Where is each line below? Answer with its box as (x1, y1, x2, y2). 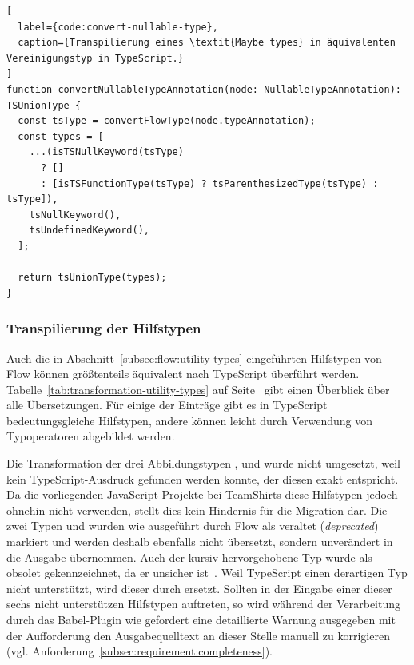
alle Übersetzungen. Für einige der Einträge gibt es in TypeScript (6, 396, 328, 413)
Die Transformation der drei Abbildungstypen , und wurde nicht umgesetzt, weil (6, 455, 400, 472)
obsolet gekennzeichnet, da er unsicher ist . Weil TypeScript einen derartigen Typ (6, 564, 408, 581)
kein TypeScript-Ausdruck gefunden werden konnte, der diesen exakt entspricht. (6, 470, 399, 487)
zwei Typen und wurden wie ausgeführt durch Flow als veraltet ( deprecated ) (6, 517, 379, 534)
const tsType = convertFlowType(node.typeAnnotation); (18, 115, 316, 127)
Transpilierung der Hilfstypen (6, 318, 201, 338)
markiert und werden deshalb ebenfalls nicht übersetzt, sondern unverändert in (6, 533, 393, 550)
